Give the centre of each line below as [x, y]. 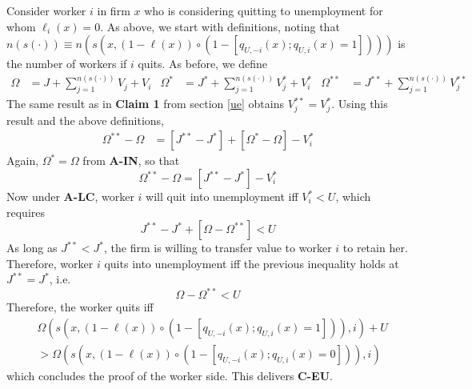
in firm [114, 10]
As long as [32, 248]
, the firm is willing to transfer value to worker [218, 248]
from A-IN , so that [131, 160]
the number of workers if [67, 64]
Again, [23, 160]
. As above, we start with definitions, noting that [220, 26]
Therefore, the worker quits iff [80, 307]
